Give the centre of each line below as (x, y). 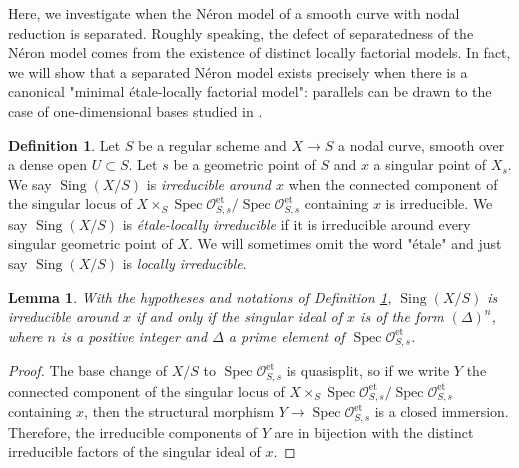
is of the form (402, 316)
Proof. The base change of (88, 370)
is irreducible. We (439, 203)
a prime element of (286, 335)
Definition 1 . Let (64, 144)
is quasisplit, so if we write (368, 370)
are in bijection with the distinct (374, 431)
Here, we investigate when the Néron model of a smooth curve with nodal (234, 13)
